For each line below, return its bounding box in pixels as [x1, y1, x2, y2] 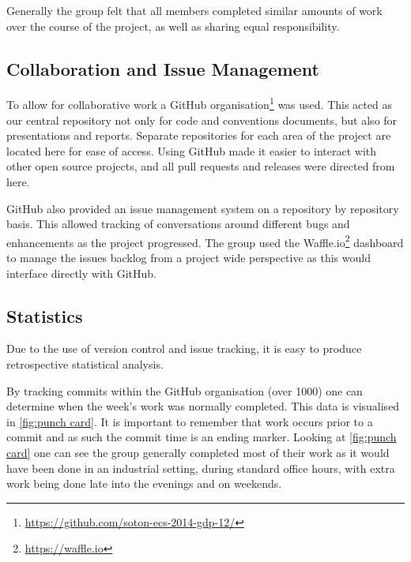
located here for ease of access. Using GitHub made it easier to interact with [6, 142, 377, 159]
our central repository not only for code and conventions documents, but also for [6, 111, 398, 128]
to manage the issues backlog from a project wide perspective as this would [6, 249, 371, 266]
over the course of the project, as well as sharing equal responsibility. [6, 17, 340, 34]
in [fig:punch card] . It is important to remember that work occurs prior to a [6, 413, 373, 429]
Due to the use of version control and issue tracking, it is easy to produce [6, 340, 362, 357]
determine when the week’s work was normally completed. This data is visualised [6, 398, 400, 414]
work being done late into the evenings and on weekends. [6, 475, 282, 492]
